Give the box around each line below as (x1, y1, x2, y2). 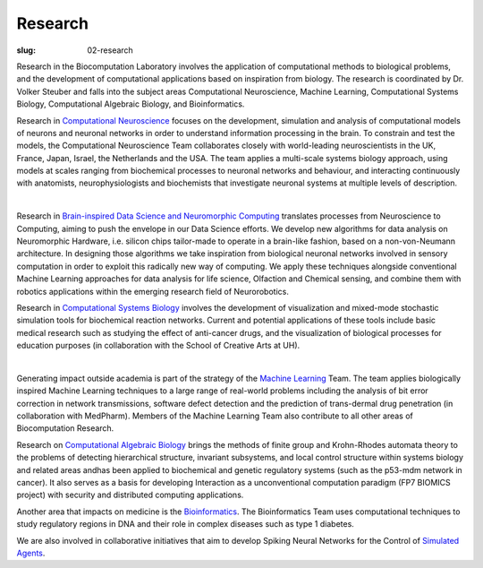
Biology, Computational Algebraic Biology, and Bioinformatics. (16, 99, 245, 109)
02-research (87, 45, 133, 56)
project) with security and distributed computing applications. (16, 489, 244, 501)
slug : (16, 45, 36, 56)
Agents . (16, 547, 46, 558)
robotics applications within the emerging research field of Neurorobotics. (16, 286, 290, 297)
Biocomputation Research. (16, 423, 114, 434)
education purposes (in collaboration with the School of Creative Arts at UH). (16, 340, 301, 351)
